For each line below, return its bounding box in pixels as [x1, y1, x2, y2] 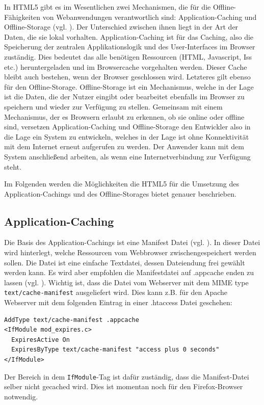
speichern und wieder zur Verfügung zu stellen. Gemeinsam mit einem [4, 101, 223, 112]
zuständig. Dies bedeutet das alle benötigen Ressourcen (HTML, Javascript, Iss [4, 51, 252, 62]
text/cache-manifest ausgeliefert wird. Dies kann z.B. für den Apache [4, 287, 228, 298]
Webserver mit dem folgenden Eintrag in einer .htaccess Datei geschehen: [4, 297, 232, 308]
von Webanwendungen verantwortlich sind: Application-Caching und [42, 11, 257, 22]
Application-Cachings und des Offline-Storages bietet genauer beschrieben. [4, 188, 236, 199]
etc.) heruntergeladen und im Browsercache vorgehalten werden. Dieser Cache [4, 61, 247, 72]
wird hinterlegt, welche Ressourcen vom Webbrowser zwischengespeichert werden [4, 247, 256, 258]
